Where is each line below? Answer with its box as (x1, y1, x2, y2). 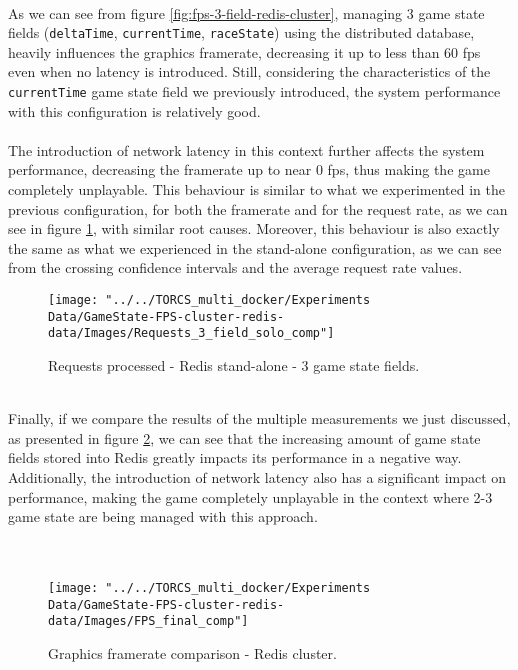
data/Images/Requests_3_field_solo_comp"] (48, 326, 335, 341)
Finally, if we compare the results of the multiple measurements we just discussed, (8, 408, 511, 429)
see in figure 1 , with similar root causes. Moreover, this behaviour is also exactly (8, 218, 500, 239)
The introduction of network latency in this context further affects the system (8, 139, 485, 160)
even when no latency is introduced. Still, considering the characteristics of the (8, 61, 491, 82)
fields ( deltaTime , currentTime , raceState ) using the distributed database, (8, 22, 475, 43)
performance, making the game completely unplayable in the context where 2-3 (8, 486, 493, 507)
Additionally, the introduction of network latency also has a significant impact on (8, 466, 507, 487)
